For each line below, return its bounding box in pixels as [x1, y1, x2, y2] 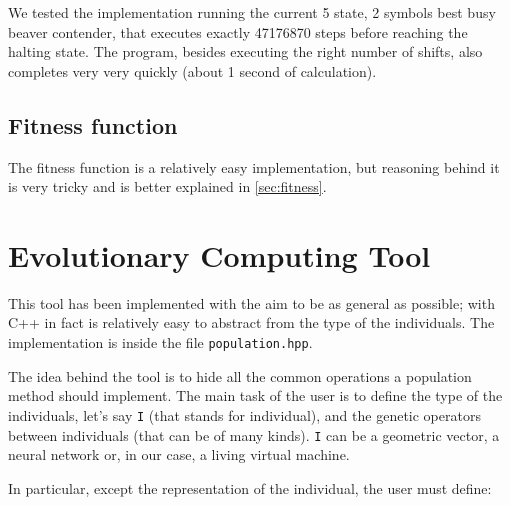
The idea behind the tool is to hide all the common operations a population [8, 365, 472, 386]
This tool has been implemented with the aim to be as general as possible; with [8, 292, 495, 313]
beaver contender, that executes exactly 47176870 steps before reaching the [8, 21, 468, 42]
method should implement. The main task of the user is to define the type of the [8, 385, 503, 406]
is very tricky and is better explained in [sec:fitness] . [8, 176, 327, 197]
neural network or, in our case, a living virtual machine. [8, 444, 350, 465]
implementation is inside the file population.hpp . [8, 332, 313, 353]
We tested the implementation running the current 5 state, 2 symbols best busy [8, 2, 496, 22]
